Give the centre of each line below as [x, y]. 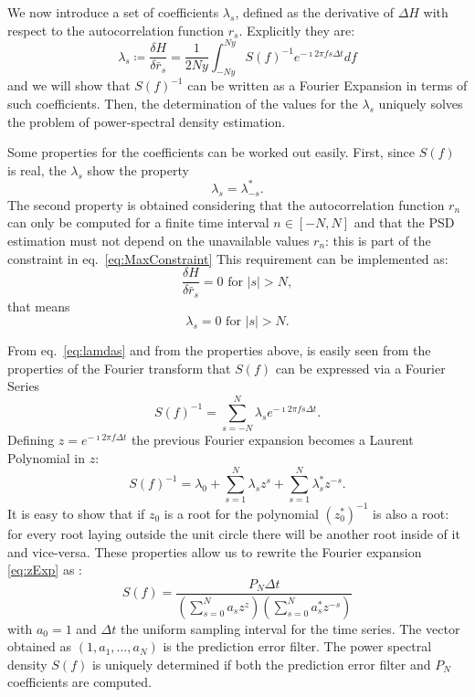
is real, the [37, 169]
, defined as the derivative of [314, 12]
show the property [138, 169]
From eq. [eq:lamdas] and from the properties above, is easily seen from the [219, 350]
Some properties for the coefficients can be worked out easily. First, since [211, 152]
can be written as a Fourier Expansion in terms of [327, 85]
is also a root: [411, 513]
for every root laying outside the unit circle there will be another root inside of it [234, 533]
